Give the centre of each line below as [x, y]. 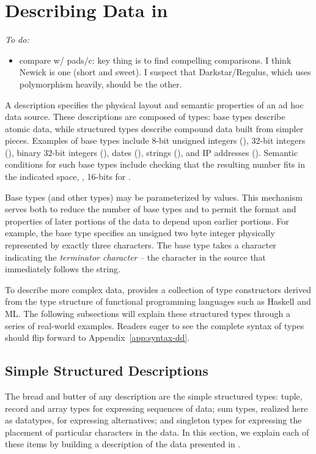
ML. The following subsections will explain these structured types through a [148, 313]
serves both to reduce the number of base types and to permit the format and [151, 209]
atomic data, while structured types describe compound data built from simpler [154, 128]
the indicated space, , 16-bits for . [68, 177]
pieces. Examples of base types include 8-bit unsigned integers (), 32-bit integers [155, 140]
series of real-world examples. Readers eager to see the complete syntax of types [155, 325]
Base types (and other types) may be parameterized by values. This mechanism [154, 197]
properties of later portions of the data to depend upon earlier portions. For [147, 221]
